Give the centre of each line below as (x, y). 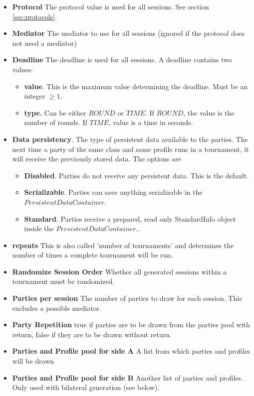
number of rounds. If (56, 122)
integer (35, 96)
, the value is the (209, 112)
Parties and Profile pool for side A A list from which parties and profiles (131, 351)
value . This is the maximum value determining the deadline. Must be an (136, 86)
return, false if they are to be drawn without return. (92, 334)
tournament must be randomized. (63, 281)
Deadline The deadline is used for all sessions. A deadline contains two (122, 60)
